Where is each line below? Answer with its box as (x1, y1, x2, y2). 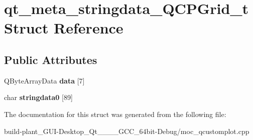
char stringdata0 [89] (4, 92, 73, 102)
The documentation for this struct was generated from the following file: (4, 108, 226, 119)
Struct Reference (4, 17, 123, 38)
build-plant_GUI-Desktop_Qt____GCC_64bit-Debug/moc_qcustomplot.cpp (4, 125, 249, 136)
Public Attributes (4, 51, 97, 67)
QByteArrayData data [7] (4, 75, 85, 85)
